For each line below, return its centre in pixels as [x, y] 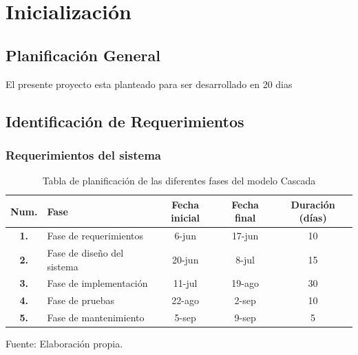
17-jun [245, 236]
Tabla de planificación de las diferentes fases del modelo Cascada [179, 181]
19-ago [245, 283]
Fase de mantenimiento [96, 318]
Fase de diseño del [85, 253]
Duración [313, 204]
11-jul [185, 283]
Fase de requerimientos [95, 236]
